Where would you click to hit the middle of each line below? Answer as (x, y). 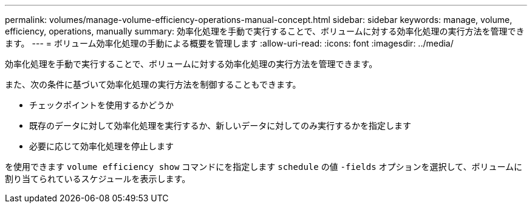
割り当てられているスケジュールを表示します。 (98, 179)
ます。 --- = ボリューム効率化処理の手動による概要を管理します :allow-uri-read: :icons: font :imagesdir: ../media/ (229, 43)
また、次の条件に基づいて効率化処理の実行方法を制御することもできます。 (153, 84)
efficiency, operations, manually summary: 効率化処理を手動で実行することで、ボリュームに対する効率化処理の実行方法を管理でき (265, 31)
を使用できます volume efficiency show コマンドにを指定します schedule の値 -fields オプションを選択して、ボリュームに (264, 167)
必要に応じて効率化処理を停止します (101, 146)
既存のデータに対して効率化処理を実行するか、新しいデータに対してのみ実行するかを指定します (220, 125)
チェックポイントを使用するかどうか (101, 105)
